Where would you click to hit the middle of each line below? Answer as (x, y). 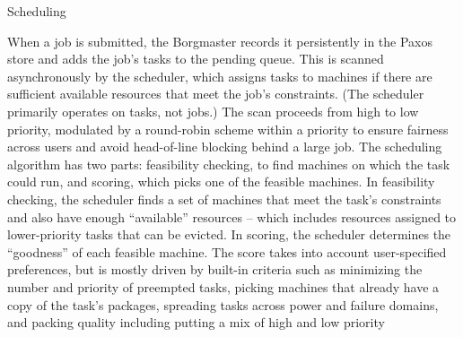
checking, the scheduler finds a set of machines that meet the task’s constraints (224, 199)
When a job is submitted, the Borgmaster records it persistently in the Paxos (220, 41)
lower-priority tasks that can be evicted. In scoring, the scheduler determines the (229, 234)
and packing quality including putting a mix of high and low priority (196, 322)
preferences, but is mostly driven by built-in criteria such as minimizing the (215, 269)
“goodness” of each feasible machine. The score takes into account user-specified (227, 251)
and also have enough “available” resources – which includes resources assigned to (232, 216)
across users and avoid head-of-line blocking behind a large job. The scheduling (225, 147)
